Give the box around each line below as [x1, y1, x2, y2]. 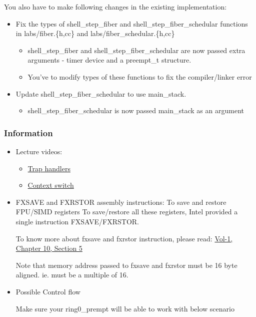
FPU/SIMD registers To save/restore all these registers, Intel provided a [15, 206, 238, 217]
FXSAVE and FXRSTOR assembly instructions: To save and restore [15, 196, 226, 207]
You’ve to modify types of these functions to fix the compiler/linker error [27, 71, 252, 82]
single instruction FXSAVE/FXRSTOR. [15, 216, 139, 226]
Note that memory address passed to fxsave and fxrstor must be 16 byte [15, 259, 237, 270]
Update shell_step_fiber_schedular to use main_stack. [15, 88, 186, 99]
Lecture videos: [15, 146, 62, 156]
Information [4, 126, 53, 139]
